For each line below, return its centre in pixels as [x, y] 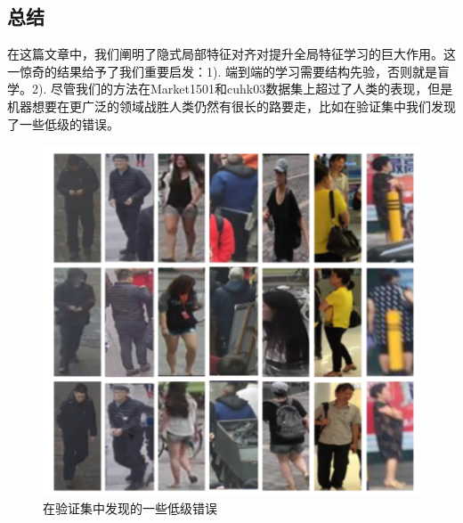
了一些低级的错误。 [63, 123]
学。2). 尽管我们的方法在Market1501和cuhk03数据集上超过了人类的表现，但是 [230, 89]
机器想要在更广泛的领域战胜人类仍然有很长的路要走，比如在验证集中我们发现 [231, 106]
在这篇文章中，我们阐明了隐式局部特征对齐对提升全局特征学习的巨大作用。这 [231, 54]
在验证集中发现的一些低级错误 [130, 508]
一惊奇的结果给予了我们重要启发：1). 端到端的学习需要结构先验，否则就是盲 [228, 71]
